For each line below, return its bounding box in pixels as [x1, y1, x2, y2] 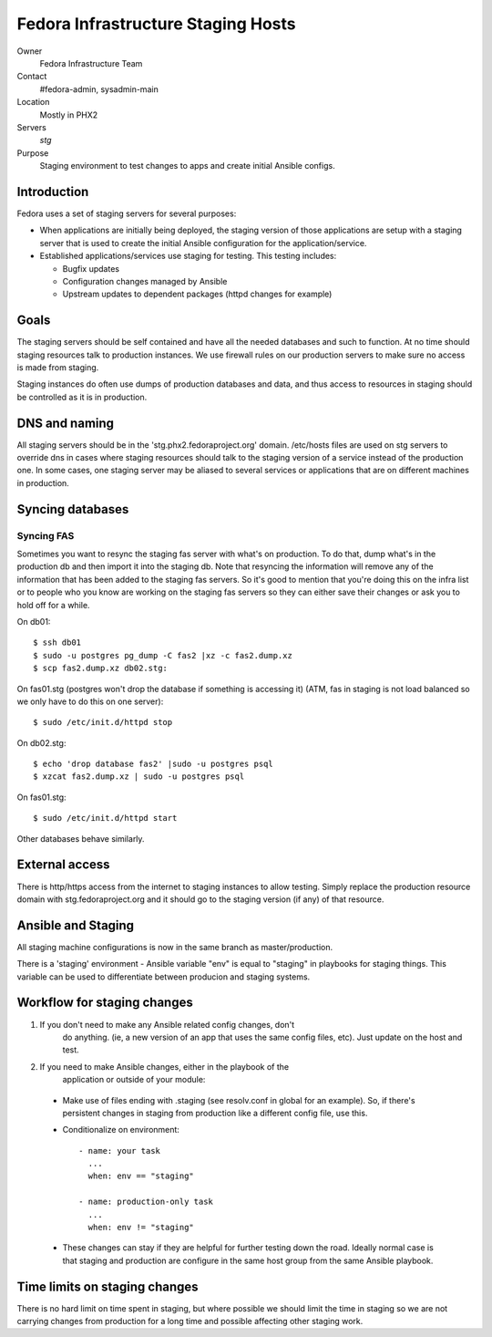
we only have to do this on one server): [16, 696, 164, 707]
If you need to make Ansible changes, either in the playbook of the [39, 1061, 290, 1072]
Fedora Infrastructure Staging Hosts [16, 14, 296, 34]
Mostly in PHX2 [39, 109, 98, 120]
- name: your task [78, 1145, 161, 1156]
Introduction [16, 183, 89, 200]
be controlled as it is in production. [16, 391, 148, 402]
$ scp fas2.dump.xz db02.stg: [33, 663, 169, 674]
